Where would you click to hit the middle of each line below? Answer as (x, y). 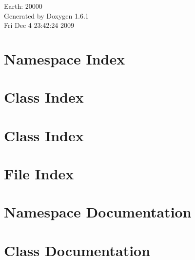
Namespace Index (65, 58)
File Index (39, 174)
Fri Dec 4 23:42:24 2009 (39, 25)
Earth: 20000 (23, 6)
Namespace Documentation (98, 212)
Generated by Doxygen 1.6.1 (46, 15)
